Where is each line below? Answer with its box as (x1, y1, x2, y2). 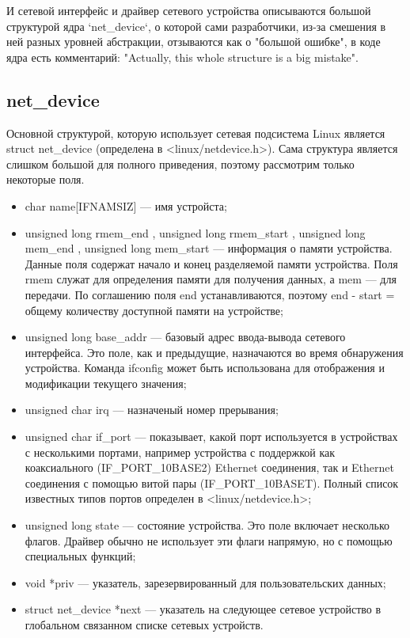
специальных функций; (25, 548, 136, 564)
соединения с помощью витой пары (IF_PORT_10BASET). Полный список (25, 474, 399, 491)
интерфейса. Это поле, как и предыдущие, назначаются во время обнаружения (25, 344, 404, 360)
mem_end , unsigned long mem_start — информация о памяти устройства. (25, 240, 393, 256)
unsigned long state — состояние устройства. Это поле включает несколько (25, 517, 389, 534)
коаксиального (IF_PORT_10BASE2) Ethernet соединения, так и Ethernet (25, 459, 394, 476)
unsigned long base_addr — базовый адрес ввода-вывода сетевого (25, 328, 346, 345)
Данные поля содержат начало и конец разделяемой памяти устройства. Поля (25, 255, 398, 272)
